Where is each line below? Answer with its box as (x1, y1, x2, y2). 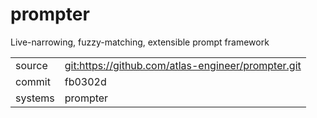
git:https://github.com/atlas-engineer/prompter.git (64, 58, 302, 72)
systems (15, 91, 55, 105)
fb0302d (64, 74, 107, 88)
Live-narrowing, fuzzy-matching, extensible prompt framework (10, 36, 270, 48)
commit (15, 74, 51, 88)
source (15, 58, 48, 72)
